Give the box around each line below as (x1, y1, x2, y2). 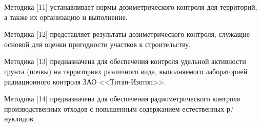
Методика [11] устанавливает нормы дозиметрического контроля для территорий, (4, 2, 257, 12)
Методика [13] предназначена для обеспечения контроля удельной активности (4, 56, 246, 67)
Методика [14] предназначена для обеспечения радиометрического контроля (4, 93, 240, 104)
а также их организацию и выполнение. (4, 11, 128, 22)
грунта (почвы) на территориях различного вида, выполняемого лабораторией (4, 66, 248, 76)
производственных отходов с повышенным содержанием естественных (4, 103, 225, 114)
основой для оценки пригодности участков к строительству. (4, 38, 191, 49)
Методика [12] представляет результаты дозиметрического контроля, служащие (4, 29, 250, 39)
